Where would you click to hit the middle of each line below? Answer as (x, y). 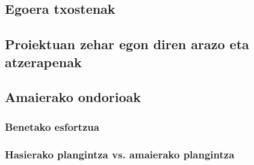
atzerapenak (43, 61)
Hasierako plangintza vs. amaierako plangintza (120, 154)
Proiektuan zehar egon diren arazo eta (127, 44)
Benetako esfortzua (52, 126)
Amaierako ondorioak (73, 97)
